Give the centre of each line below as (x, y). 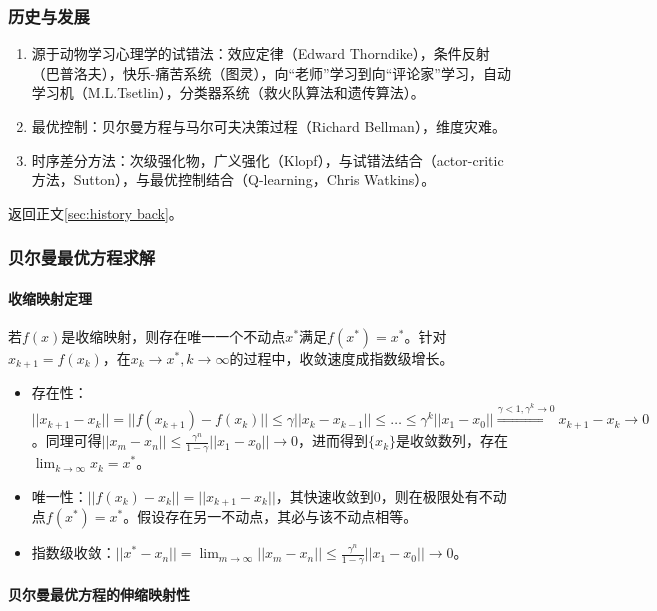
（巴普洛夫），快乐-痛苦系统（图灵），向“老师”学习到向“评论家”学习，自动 (271, 72)
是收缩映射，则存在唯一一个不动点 (173, 336)
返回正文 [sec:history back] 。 (95, 212)
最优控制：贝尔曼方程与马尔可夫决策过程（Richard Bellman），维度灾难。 (268, 126)
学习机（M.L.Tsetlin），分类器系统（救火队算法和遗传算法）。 (228, 92)
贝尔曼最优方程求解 (82, 257)
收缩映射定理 (50, 297)
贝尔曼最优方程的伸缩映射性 (99, 593)
